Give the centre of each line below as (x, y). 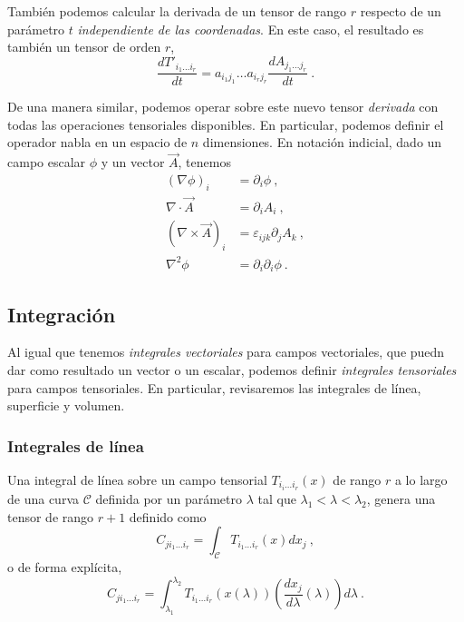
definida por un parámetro (169, 499)
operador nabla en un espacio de (97, 142)
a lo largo (421, 479)
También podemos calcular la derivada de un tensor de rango (177, 11)
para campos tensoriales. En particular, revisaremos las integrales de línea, (214, 387)
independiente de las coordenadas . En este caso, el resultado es (251, 29)
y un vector (133, 162)
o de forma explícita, (65, 567)
